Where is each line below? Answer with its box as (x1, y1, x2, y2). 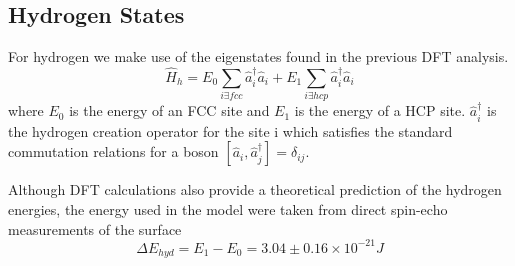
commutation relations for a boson (8, 141, 219, 162)
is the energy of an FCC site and (69, 100, 270, 121)
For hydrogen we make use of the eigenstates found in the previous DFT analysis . (8, 46, 509, 67)
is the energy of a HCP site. (294, 100, 466, 121)
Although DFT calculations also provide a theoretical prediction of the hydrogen (8, 179, 502, 200)
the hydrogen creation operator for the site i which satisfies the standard (8, 120, 453, 141)
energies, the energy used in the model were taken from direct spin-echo (8, 198, 448, 219)
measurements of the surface (8, 218, 182, 239)
